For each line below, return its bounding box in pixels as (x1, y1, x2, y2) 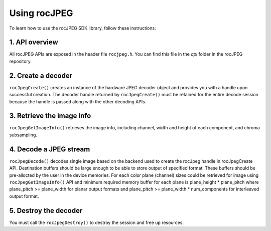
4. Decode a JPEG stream (9, 145, 90, 153)
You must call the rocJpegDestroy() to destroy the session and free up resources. (9, 219, 184, 225)
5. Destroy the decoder (9, 206, 83, 215)
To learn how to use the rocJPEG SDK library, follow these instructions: (9, 25, 156, 31)
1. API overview (9, 38, 59, 47)
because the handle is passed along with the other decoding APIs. (9, 98, 147, 105)
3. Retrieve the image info (9, 112, 91, 120)
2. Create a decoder (9, 71, 73, 80)
